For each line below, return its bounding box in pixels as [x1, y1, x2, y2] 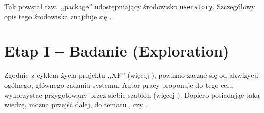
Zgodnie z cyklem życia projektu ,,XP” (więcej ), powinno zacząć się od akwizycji [4, 70, 258, 80]
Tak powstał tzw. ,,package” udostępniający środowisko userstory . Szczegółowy [4, 1, 255, 11]
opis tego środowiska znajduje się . [4, 11, 112, 21]
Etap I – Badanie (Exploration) [4, 40, 229, 61]
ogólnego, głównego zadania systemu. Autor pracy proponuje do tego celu [4, 79, 233, 90]
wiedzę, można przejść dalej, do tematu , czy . [4, 99, 148, 110]
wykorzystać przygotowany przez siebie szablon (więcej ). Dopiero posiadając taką [4, 89, 260, 100]
